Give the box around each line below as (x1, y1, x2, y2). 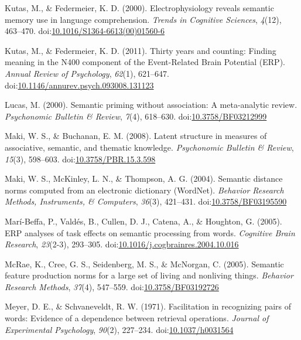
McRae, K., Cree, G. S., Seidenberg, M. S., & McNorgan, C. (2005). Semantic (5, 257, 284, 270)
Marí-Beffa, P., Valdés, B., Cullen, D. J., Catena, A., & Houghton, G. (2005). (5, 215, 282, 227)
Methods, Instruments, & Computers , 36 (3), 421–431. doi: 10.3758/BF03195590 (5, 195, 287, 208)
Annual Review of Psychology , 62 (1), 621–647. (5, 67, 169, 79)
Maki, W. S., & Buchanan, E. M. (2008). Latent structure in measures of (5, 130, 267, 142)
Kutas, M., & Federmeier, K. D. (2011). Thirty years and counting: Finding (5, 44, 276, 56)
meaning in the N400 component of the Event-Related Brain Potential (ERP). (5, 56, 285, 68)
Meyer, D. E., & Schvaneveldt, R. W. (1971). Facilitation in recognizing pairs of (5, 300, 292, 312)
